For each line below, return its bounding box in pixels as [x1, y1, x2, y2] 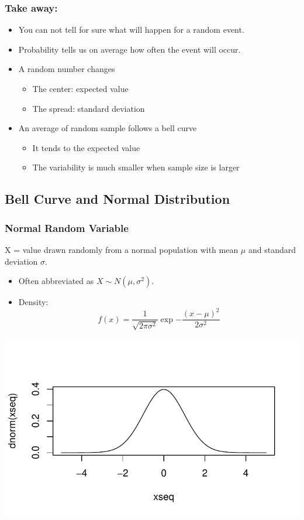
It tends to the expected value [32, 141, 140, 153]
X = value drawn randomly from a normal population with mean [5, 243, 239, 255]
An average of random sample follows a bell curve [18, 122, 197, 134]
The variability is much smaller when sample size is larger [32, 161, 240, 173]
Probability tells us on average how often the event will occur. [18, 43, 241, 55]
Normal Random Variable [5, 220, 129, 235]
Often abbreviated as [18, 275, 94, 287]
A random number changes [18, 63, 115, 75]
